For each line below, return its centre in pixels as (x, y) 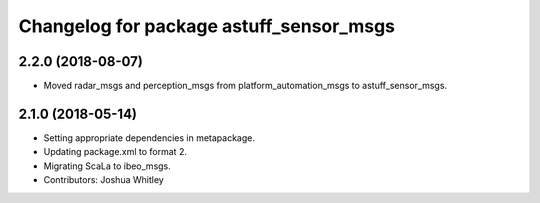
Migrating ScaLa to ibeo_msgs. (107, 166)
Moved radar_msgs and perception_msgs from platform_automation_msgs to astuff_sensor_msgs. (245, 86)
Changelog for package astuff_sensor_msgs (206, 26)
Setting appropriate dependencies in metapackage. (149, 137)
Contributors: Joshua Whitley (103, 180)
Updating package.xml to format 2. (115, 152)
